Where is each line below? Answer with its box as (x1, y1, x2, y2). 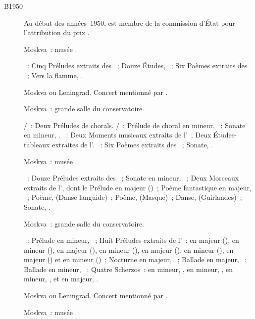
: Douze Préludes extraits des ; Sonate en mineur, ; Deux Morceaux (27, 173, 239, 183)
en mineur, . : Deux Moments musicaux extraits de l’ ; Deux (24, 130, 211, 140)
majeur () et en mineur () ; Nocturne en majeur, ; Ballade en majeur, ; (24, 254, 247, 265)
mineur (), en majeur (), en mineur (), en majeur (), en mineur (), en (24, 244, 234, 255)
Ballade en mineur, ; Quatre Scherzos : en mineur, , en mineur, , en (24, 264, 233, 274)
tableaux (24, 139, 50, 149)
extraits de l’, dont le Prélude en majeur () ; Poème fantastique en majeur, (24, 182, 252, 192)
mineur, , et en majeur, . (24, 273, 99, 284)
